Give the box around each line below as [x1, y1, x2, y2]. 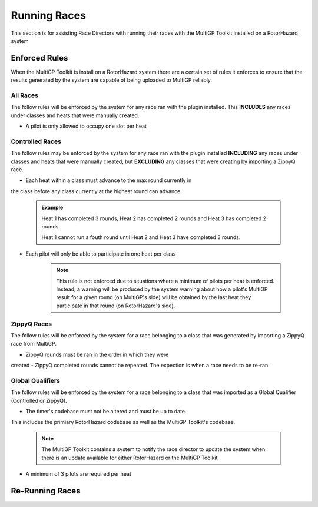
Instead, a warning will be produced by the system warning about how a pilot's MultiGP [56, 286, 268, 293]
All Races [11, 91, 38, 100]
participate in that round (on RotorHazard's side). [56, 302, 175, 309]
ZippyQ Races [11, 320, 52, 328]
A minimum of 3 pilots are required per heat [25, 470, 132, 477]
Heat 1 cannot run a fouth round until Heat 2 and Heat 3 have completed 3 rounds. [41, 234, 241, 241]
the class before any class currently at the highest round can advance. [11, 187, 183, 194]
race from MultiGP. [11, 340, 57, 347]
